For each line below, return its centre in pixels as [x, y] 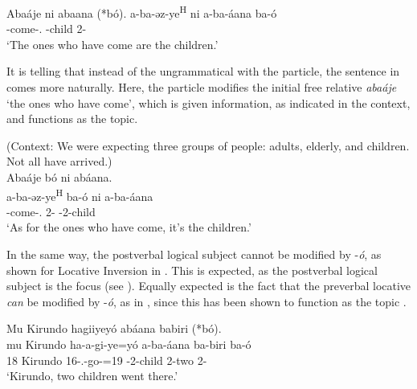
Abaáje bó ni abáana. [59, 177]
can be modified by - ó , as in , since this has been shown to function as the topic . [206, 301]
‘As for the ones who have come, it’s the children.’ [129, 227]
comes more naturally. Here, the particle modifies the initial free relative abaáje [202, 87]
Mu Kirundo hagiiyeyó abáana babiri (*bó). [114, 328]
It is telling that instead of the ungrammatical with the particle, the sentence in [203, 71]
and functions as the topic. [72, 119]
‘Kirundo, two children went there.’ [92, 376]
